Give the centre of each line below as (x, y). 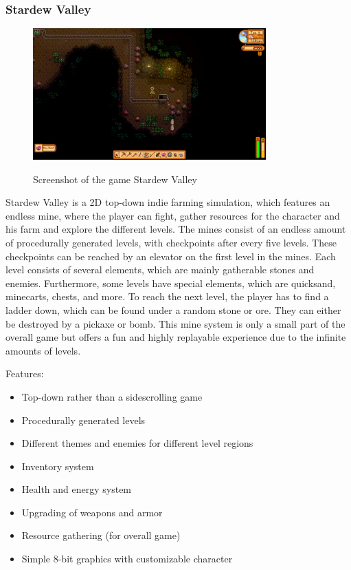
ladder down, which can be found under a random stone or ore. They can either (173, 309)
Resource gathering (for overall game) (101, 535)
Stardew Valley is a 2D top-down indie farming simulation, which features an (168, 202)
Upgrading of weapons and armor (92, 512)
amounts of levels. (43, 350)
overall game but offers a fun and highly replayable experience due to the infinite (176, 337)
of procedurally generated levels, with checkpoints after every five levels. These (171, 242)
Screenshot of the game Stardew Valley (115, 179)
